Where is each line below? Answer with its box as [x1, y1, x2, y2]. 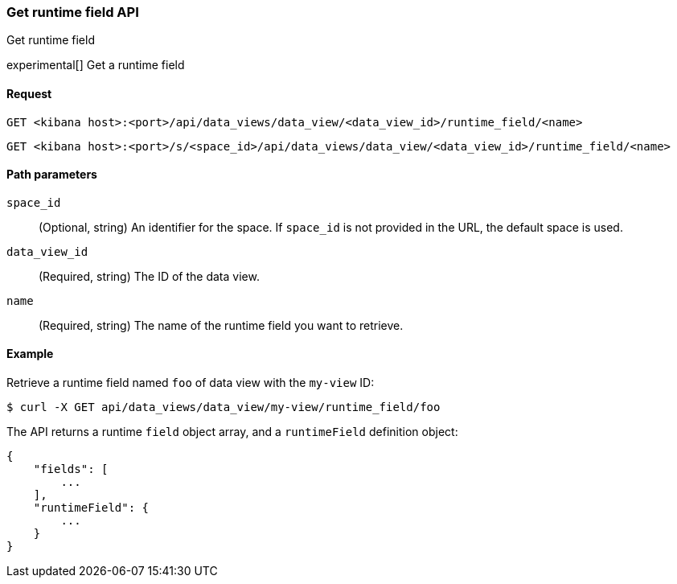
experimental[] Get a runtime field [6, 58, 185, 72]
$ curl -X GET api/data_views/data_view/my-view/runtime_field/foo [6, 401, 441, 414]
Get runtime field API [6, 4, 139, 20]
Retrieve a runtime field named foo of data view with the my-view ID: [6, 376, 375, 390]
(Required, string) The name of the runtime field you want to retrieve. [39, 318, 404, 332]
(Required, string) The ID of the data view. [39, 269, 260, 283]
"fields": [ [33, 463, 109, 476]
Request [6, 86, 52, 101]
